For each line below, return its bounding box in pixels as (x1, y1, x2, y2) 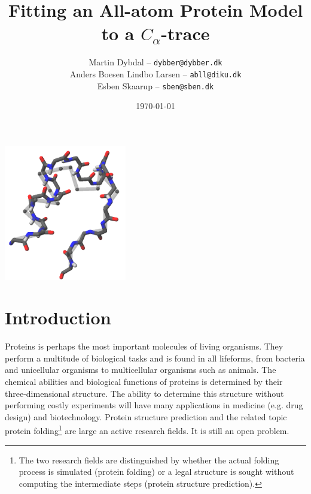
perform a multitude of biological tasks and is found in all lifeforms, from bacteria (5, 351, 305, 364)
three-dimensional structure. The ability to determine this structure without (5, 387, 284, 399)
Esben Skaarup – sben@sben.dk (97, 79, 214, 92)
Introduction (5, 305, 111, 330)
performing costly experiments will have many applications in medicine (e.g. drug (5, 399, 303, 411)
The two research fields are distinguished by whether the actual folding (19, 453, 279, 466)
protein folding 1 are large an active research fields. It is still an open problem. (5, 423, 289, 437)
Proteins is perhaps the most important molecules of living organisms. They (5, 340, 283, 353)
